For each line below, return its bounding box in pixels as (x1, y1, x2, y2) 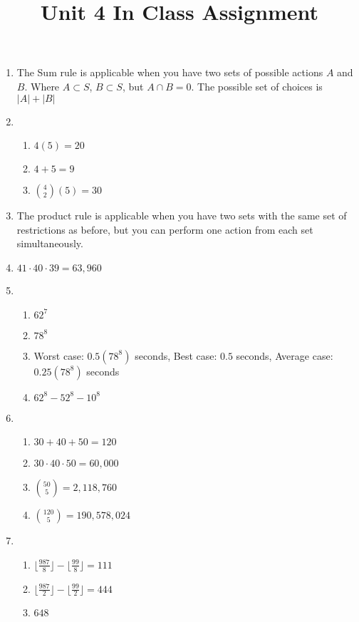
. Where (24, 78, 60, 93)
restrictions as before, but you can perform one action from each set (16, 222, 313, 237)
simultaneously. (16, 236, 83, 251)
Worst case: (33, 348, 84, 363)
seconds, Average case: (236, 348, 333, 363)
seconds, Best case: (135, 348, 217, 363)
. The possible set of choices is (191, 78, 323, 93)
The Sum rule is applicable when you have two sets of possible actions (16, 65, 323, 80)
